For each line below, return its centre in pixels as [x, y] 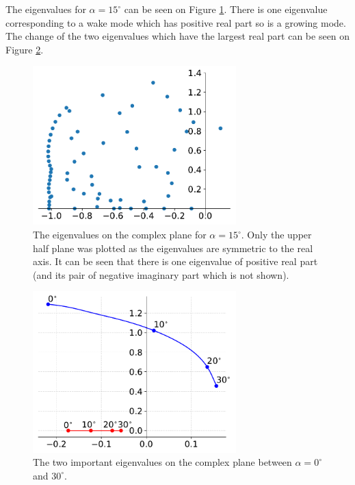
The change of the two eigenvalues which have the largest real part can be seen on [178, 36]
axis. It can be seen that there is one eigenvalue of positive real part [175, 261]
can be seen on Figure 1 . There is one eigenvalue [226, 9]
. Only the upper [276, 235]
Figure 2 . [25, 49]
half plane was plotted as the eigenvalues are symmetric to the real [173, 248]
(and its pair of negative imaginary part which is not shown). [161, 274]
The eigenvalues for [46, 9]
